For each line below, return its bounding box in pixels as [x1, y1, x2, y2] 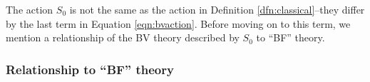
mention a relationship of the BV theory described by [6, 30, 240, 45]
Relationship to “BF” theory [6, 60, 174, 78]
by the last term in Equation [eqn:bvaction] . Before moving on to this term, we [6, 16, 351, 31]
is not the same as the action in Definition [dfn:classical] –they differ [69, 2, 365, 16]
